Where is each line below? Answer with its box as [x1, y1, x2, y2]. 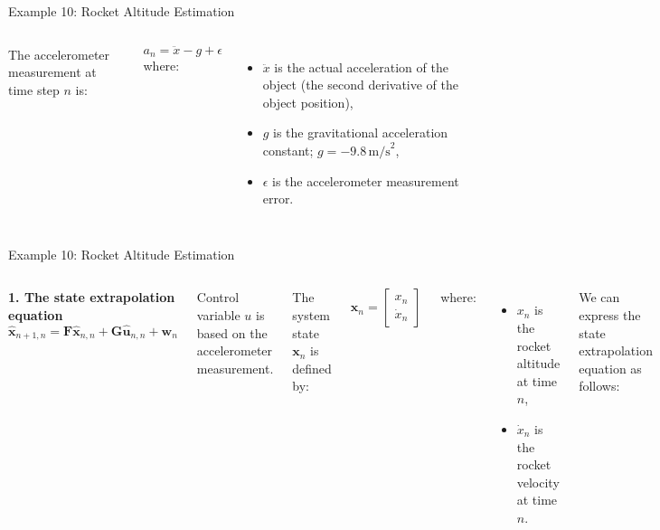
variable [196, 305, 240, 324]
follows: [579, 376, 620, 395]
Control [196, 288, 240, 307]
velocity [516, 472, 560, 491]
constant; [262, 140, 314, 159]
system [292, 305, 331, 324]
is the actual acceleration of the [274, 57, 448, 76]
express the [579, 305, 641, 324]
